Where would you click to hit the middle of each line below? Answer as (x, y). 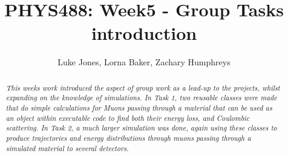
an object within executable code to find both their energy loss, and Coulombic (128, 118)
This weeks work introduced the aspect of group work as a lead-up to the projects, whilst (143, 87)
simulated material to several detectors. (67, 148)
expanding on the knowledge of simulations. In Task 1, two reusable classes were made (141, 98)
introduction (144, 33)
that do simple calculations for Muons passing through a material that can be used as (139, 108)
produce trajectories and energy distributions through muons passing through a (128, 138)
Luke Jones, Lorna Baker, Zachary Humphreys (144, 62)
